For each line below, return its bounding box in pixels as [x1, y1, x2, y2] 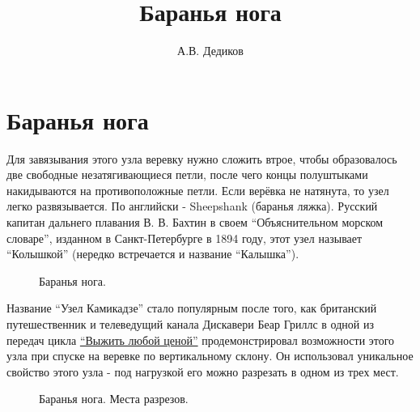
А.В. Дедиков [177, 42, 244, 59]
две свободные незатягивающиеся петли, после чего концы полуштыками [6, 166, 368, 183]
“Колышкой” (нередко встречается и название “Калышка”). [6, 245, 299, 262]
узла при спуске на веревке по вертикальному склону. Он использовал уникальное [6, 347, 414, 364]
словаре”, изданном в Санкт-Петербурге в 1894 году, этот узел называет [6, 229, 363, 246]
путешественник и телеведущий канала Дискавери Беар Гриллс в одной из [6, 316, 374, 332]
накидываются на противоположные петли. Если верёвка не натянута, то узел [6, 181, 389, 198]
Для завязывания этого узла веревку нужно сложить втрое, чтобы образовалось [6, 150, 397, 167]
